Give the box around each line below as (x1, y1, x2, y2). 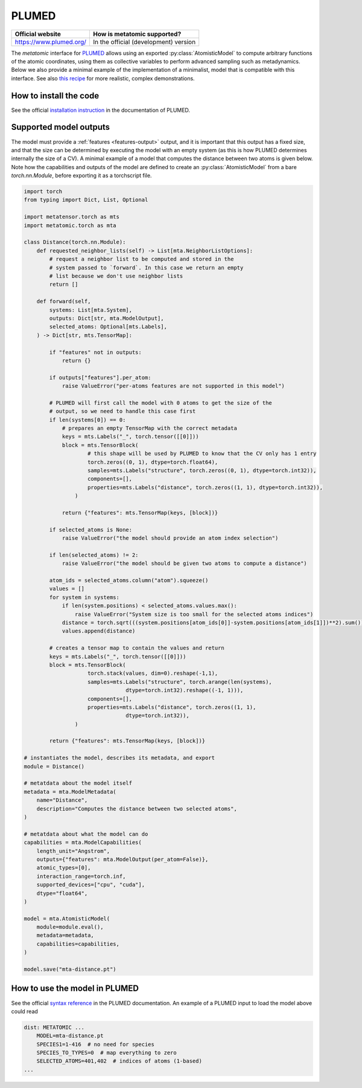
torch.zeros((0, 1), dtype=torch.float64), (87, 459, 218, 465)
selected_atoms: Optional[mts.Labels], (49, 323, 167, 330)
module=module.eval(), (36, 924, 104, 930)
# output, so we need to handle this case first (49, 408, 196, 415)
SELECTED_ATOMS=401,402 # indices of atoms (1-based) (36, 1058, 202, 1064)
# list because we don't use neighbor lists (49, 272, 183, 279)
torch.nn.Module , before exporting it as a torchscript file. (11, 172, 152, 179)
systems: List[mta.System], (49, 306, 133, 314)
